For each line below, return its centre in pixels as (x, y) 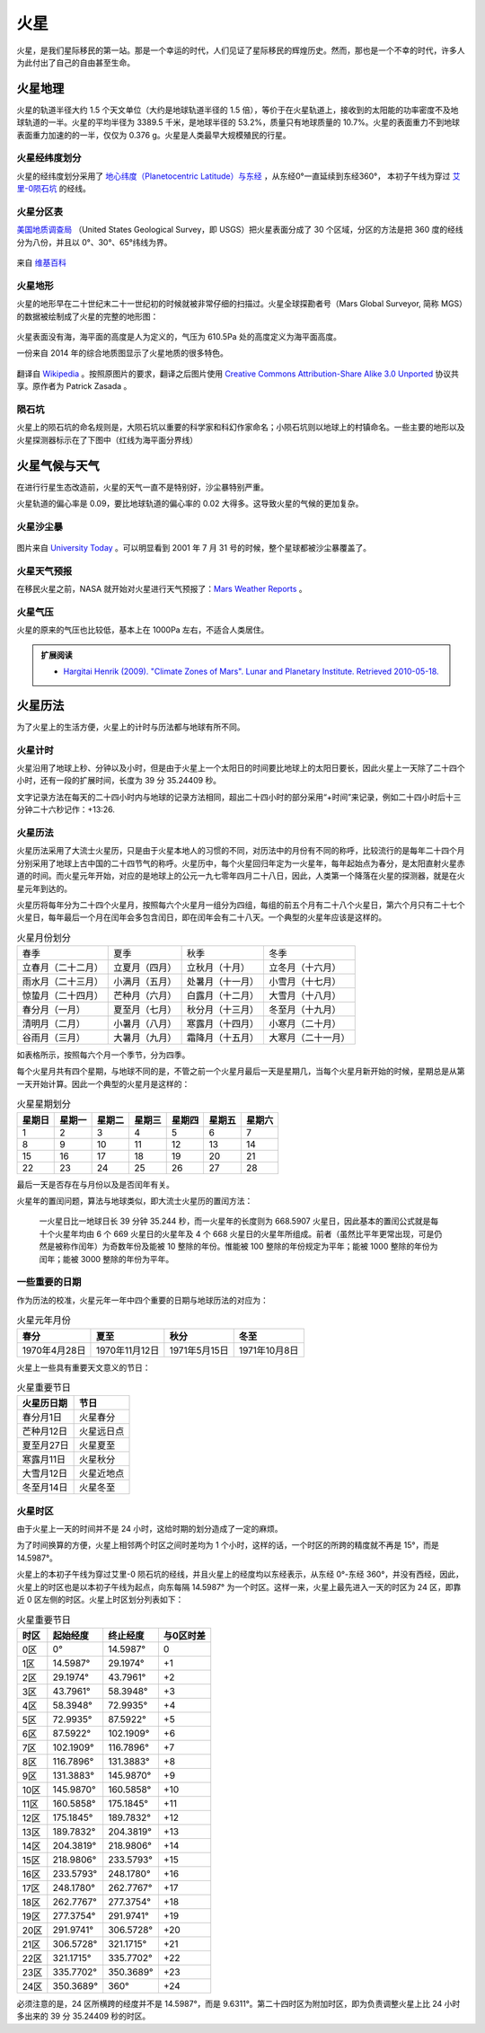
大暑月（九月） (145, 1038)
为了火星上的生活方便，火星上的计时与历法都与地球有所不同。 (131, 727)
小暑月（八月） (145, 1024)
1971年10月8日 (269, 1350)
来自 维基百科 (41, 263)
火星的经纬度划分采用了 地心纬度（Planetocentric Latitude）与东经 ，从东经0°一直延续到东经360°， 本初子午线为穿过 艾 (239, 176)
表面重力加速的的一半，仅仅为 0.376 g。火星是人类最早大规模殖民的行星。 (154, 135)
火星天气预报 (44, 570)
